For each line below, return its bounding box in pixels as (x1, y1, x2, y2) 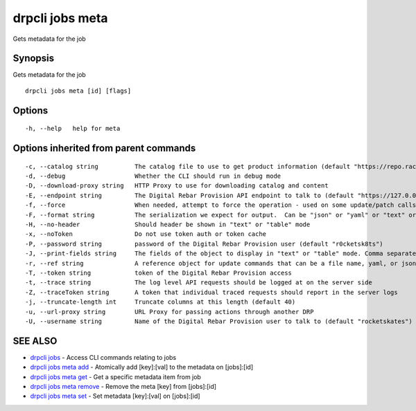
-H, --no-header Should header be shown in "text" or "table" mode (25, 221, 311, 228)
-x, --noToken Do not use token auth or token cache (25, 230, 267, 238)
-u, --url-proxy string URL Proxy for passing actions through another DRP (25, 308, 314, 316)
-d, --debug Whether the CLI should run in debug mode (25, 172, 281, 180)
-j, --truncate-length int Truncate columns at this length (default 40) (25, 298, 296, 306)
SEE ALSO (12, 335, 58, 347)
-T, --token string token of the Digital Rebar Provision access (25, 268, 293, 277)
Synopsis (12, 53, 55, 64)
